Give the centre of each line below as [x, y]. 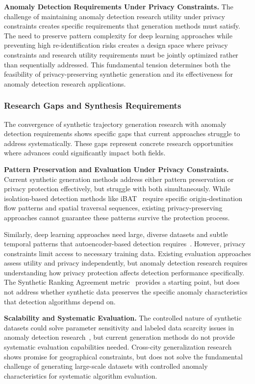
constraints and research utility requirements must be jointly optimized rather [121, 54]
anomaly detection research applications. [65, 83]
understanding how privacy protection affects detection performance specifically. [124, 272]
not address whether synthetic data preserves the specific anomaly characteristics [126, 292]
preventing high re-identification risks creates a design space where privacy [116, 45]
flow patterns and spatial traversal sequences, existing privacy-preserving [113, 208]
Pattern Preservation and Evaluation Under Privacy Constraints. [116, 169]
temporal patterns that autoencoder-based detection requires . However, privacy [125, 244]
